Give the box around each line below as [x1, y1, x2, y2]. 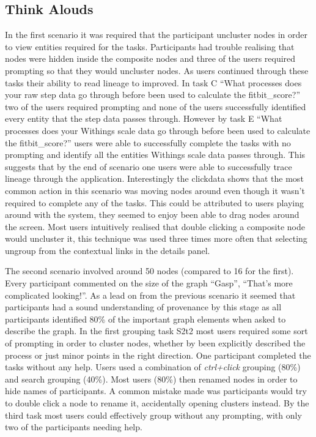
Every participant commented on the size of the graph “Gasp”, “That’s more [5, 277, 293, 289]
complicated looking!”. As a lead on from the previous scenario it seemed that [5, 288, 296, 301]
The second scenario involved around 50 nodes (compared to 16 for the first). [5, 264, 294, 277]
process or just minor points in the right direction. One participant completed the [5, 348, 311, 361]
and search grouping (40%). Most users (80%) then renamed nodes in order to [5, 372, 298, 385]
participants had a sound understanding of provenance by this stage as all [5, 301, 282, 313]
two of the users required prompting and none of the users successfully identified [5, 100, 306, 113]
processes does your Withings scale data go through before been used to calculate [5, 124, 310, 136]
